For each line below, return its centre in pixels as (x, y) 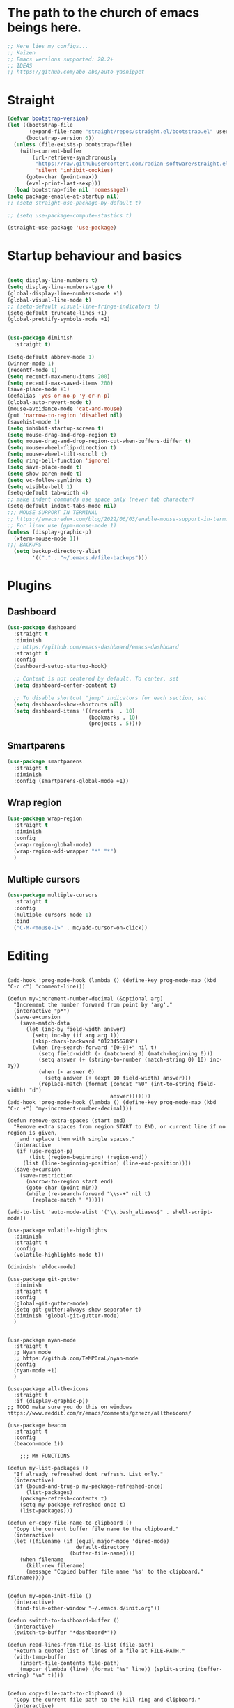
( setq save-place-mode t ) (45, 467)
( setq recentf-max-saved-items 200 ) (60, 383)
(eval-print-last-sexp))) (63, 183)
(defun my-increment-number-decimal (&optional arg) (85, 999)
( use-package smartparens (45, 762)
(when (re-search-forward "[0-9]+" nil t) (95, 1047)
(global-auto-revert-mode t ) (49, 403)
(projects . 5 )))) (115, 724)
